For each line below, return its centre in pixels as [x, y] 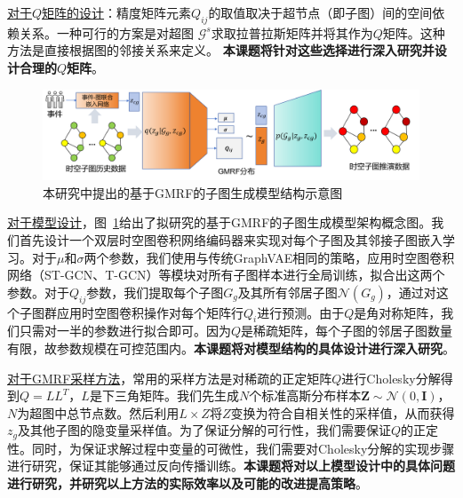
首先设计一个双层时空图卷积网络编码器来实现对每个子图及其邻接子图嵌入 [231, 240]
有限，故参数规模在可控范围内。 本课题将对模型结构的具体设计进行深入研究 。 [231, 348]
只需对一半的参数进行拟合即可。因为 [125, 331]
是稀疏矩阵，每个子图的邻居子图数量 [347, 331]
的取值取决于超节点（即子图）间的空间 [320, 12]
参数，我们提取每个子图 [155, 292]
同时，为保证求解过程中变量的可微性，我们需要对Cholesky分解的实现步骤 [243, 448]
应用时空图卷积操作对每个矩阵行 [150, 312]
